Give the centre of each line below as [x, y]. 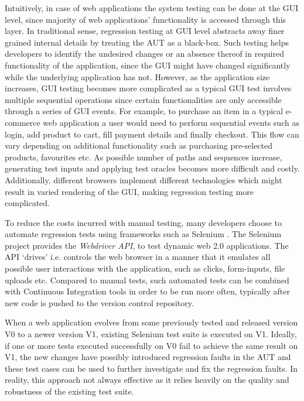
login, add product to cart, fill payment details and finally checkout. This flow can [152, 134]
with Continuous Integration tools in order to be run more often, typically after [147, 291]
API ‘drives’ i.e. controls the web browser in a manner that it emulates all [138, 257]
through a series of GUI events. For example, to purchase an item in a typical [144, 111]
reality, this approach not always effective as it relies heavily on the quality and [147, 380]
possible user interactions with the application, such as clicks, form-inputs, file [145, 268]
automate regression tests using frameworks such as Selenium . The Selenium [143, 234]
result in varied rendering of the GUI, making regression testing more [129, 191]
